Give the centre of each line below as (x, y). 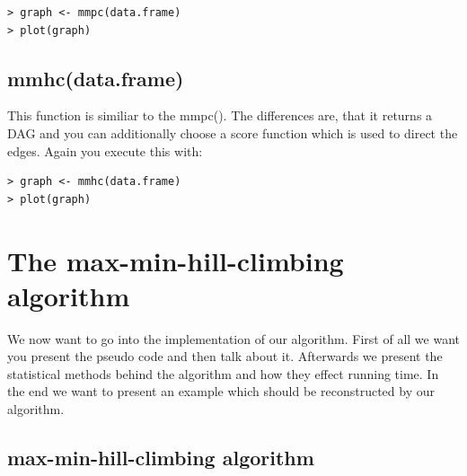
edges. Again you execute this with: (105, 150)
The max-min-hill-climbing (176, 260)
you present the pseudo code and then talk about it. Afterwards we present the (225, 356)
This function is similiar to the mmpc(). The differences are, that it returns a (220, 115)
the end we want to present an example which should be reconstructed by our (221, 391)
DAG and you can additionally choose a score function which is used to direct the (233, 132)
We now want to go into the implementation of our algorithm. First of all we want (233, 338)
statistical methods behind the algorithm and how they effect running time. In (223, 373)
